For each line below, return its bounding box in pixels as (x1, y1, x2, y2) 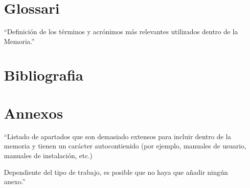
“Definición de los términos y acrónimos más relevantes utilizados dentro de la (4, 26, 238, 37)
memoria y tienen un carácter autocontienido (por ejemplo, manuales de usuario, (4, 141, 247, 151)
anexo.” (4, 176, 25, 187)
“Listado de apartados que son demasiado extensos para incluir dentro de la (4, 131, 231, 141)
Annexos (4, 103, 63, 123)
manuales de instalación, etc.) (4, 150, 92, 160)
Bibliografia (4, 64, 84, 84)
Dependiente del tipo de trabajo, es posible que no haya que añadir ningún (4, 167, 228, 177)
